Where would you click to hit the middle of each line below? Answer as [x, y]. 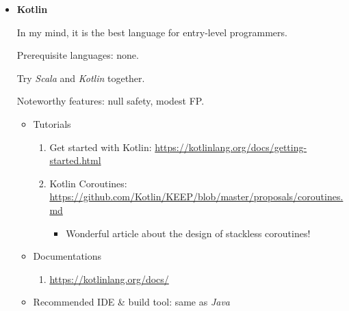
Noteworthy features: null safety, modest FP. [111, 101]
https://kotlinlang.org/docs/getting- [231, 147]
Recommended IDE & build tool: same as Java [132, 302]
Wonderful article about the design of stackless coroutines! [188, 233]
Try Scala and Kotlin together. [81, 78]
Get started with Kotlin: [101, 147]
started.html [75, 160]
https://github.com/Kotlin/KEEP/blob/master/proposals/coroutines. [196, 197]
